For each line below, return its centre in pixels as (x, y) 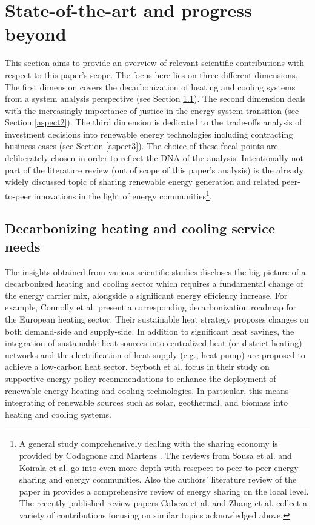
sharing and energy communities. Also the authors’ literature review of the (158, 479)
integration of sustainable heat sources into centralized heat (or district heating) (154, 343)
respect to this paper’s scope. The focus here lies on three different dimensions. (151, 74)
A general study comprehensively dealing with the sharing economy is (148, 443)
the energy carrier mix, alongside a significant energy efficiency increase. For (146, 295)
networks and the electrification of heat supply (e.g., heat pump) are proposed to (155, 354)
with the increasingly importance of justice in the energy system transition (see (152, 110)
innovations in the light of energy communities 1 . (123, 195)
